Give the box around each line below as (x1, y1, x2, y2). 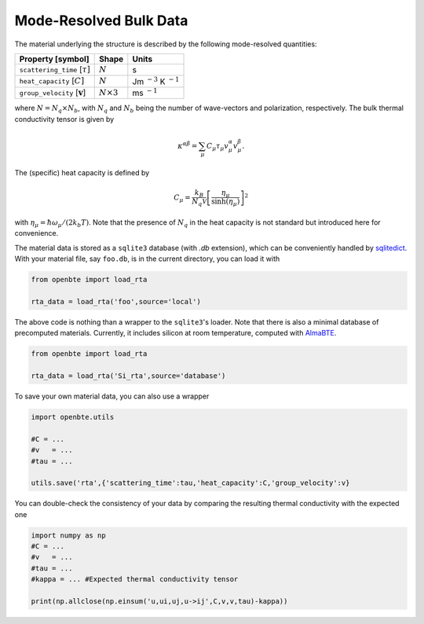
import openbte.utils (31, 413, 115, 421)
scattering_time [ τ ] (19, 64, 90, 75)
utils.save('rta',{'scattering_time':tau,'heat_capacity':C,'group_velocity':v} (31, 479, 350, 487)
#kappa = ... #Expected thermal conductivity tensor (31, 574, 239, 584)
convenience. (14, 229, 59, 238)
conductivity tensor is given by (14, 114, 115, 123)
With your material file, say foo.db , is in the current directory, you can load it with (14, 254, 280, 263)
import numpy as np (31, 530, 106, 540)
